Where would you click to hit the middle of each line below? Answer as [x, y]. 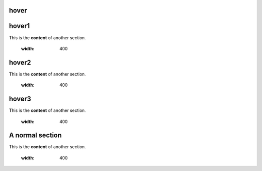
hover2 [20, 62]
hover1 [19, 26]
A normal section [35, 135]
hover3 [20, 99]
